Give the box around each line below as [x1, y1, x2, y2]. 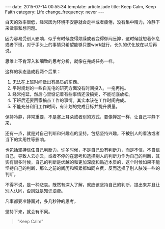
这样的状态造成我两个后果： [5, 69, 61, 74]
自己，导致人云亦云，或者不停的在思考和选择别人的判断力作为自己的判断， [5, 153, 156, 159]
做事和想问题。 [9, 25, 40, 31]
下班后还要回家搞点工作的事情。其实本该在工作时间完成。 [12, 97, 129, 103]
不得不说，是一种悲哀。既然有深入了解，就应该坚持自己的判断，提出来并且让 [5, 182, 160, 187]
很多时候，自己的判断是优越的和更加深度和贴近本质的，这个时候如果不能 [13, 159, 160, 165]
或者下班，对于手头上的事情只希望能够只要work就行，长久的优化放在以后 [5, 42, 153, 47]
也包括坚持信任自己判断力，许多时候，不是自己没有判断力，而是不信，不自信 [5, 147, 160, 153]
